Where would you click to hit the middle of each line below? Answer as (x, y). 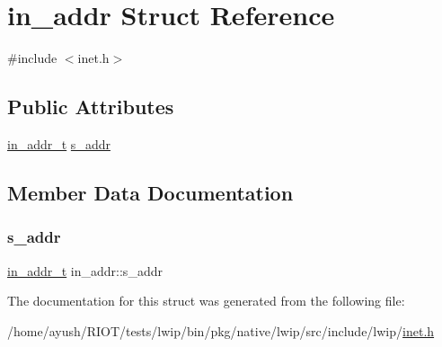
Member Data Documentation (150, 192)
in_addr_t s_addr (59, 143)
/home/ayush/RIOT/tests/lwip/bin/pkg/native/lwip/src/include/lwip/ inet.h (221, 330)
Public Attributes (91, 107)
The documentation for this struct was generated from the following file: (206, 301)
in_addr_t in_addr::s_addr (85, 270)
